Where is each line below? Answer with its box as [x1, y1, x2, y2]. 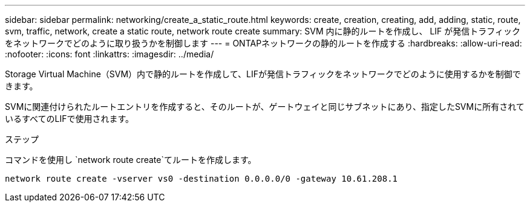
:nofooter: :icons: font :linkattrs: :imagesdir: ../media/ [5, 49, 214, 59]
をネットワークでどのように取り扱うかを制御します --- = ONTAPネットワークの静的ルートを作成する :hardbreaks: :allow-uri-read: [5, 38, 522, 48]
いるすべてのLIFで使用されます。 [5, 113, 134, 124]
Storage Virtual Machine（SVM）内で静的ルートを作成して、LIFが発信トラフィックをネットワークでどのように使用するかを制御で [5, 69, 521, 79]
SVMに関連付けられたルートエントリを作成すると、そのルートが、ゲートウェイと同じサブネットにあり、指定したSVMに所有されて [5, 101, 525, 112]
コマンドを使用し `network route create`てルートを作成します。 [5, 154, 257, 165]
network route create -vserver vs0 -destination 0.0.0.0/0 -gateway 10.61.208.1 [5, 174, 398, 183]
